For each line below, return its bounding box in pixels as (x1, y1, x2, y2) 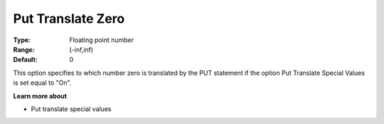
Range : (13, 45, 35, 53)
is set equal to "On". (13, 78, 72, 87)
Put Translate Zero (13, 11, 125, 26)
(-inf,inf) (69, 45, 94, 53)
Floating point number (69, 36, 134, 44)
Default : (13, 56, 38, 64)
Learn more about (13, 91, 68, 100)
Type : (13, 36, 31, 44)
